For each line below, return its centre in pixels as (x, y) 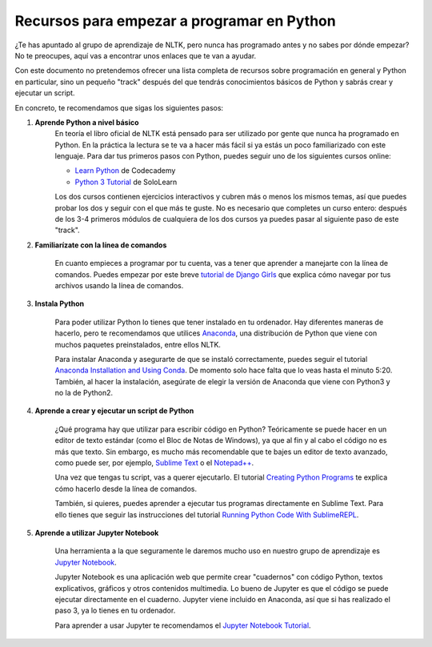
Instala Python (59, 303)
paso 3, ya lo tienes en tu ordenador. (115, 611)
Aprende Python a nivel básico (87, 122)
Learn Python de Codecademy (125, 171)
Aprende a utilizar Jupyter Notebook (97, 533)
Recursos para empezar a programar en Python (175, 21)
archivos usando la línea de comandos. (119, 285)
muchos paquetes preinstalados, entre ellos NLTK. (138, 344)
